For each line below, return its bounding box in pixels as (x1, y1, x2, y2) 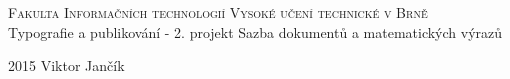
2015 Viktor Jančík (8, 55, 125, 76)
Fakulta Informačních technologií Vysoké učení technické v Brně (8, 2, 428, 22)
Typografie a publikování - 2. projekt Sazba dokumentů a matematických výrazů (8, 21, 503, 42)
